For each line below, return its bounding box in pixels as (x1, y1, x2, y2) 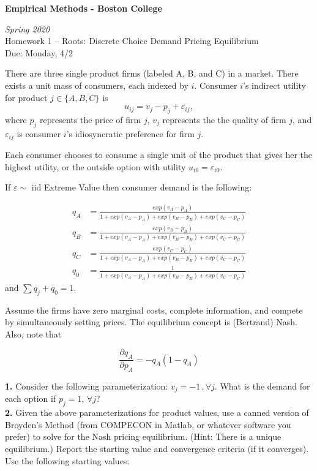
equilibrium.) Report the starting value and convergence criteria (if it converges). (5, 442, 309, 455)
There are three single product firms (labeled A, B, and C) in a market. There (5, 67, 299, 80)
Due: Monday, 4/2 (5, 46, 73, 59)
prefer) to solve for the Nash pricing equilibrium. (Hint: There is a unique (5, 430, 282, 443)
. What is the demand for (214, 380, 310, 393)
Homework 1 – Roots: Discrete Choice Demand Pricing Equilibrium (5, 34, 259, 47)
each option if (5, 392, 56, 405)
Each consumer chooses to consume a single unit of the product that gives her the (5, 148, 313, 161)
